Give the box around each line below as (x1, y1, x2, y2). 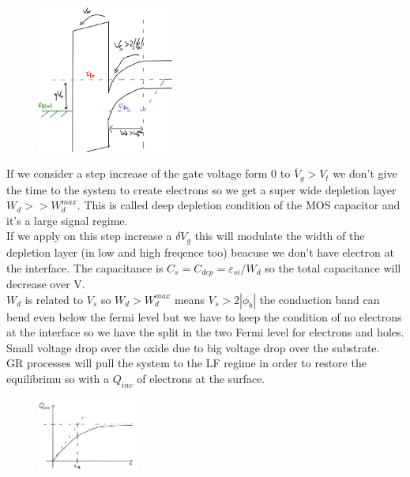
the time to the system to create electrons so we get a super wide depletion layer (6, 181, 397, 197)
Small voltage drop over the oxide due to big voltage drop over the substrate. (6, 339, 380, 355)
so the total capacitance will (265, 259, 401, 276)
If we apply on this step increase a (6, 227, 172, 244)
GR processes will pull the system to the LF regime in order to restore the (6, 355, 367, 371)
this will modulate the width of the (194, 227, 365, 244)
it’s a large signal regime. (6, 212, 128, 228)
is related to (24, 291, 83, 307)
